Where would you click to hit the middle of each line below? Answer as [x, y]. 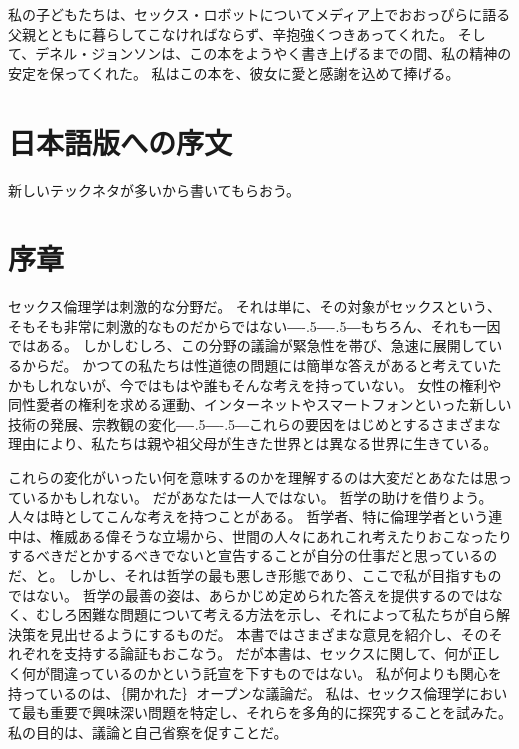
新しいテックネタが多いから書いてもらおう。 [154, 189]
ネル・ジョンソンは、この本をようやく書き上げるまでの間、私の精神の [280, 53]
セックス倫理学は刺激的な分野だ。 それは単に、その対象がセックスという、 [254, 306]
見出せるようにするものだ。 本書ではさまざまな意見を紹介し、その [269, 633]
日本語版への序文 [120, 141]
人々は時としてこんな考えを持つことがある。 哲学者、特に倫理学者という [248, 516]
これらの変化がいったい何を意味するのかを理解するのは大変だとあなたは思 [253, 476]
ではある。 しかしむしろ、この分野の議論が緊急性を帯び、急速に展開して [248, 345]
